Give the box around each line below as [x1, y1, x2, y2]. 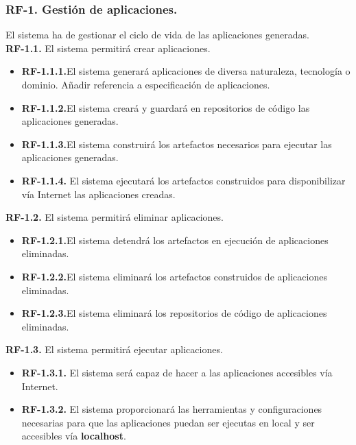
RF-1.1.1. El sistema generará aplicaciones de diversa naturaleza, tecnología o [21, 64, 351, 78]
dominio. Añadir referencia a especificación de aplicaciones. [21, 77, 270, 91]
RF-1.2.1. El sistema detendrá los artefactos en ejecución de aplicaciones [21, 232, 329, 247]
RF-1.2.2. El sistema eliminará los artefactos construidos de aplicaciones [21, 269, 327, 283]
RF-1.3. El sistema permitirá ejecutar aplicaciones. [5, 342, 223, 357]
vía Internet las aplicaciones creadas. [21, 187, 176, 201]
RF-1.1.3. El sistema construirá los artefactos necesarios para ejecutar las [21, 136, 332, 151]
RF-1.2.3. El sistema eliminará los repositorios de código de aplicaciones [21, 306, 327, 320]
